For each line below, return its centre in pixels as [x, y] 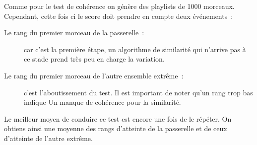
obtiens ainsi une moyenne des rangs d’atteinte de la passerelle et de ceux [116, 128]
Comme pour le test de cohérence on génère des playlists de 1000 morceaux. [119, 6]
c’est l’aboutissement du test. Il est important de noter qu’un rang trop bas [138, 92]
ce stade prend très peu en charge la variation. [94, 59]
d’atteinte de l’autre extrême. [48, 138]
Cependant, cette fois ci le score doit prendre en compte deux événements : [119, 16]
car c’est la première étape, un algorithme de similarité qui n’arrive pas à [135, 49]
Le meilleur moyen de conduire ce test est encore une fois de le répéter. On [118, 118]
